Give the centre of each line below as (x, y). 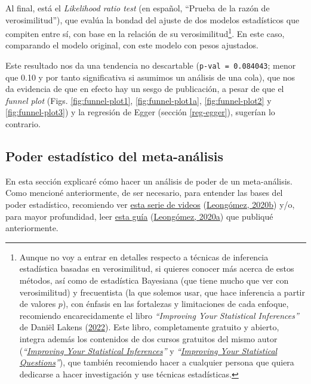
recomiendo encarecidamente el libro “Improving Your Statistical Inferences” (159, 315)
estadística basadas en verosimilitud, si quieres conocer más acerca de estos (157, 268)
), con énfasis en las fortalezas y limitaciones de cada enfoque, (175, 304)
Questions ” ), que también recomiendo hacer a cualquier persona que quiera (157, 362)
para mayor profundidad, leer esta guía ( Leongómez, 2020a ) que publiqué (139, 216)
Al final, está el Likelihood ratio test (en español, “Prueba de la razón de (138, 8)
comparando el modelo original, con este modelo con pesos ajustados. (132, 45)
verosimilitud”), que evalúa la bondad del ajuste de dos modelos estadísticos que (153, 19)
